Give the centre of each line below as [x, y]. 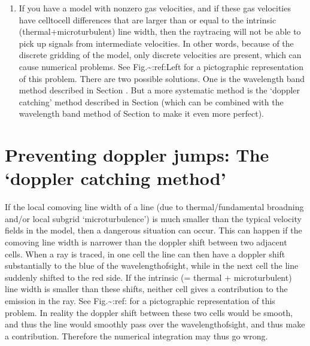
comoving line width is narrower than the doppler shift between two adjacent [146, 242]
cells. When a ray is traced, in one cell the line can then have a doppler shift [145, 254]
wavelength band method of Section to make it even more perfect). [141, 113]
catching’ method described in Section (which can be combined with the [151, 101]
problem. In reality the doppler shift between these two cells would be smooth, [149, 312]
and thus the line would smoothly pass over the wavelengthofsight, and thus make [155, 324]
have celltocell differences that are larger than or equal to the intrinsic [148, 19]
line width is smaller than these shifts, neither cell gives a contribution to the [146, 289]
